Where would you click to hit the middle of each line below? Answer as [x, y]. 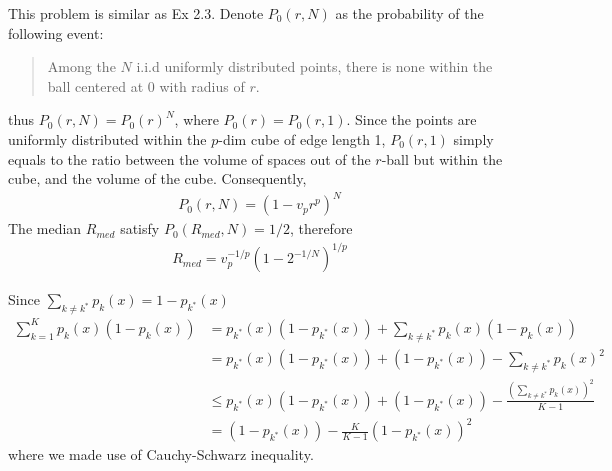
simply [473, 138]
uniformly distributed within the [107, 138]
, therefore [321, 228]
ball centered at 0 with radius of [146, 85]
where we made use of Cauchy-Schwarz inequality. [161, 454]
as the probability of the [409, 13]
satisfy [140, 228]
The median [45, 228]
